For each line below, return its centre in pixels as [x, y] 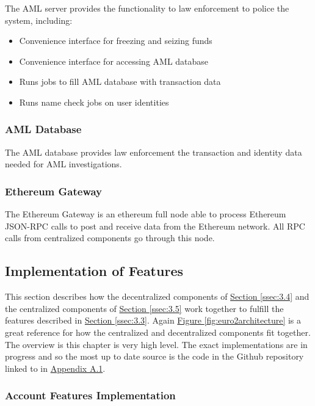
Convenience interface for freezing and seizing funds [116, 41]
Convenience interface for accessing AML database [114, 61]
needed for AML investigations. [63, 164]
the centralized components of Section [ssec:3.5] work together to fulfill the [144, 308]
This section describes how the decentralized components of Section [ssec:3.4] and [157, 296]
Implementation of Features [94, 271]
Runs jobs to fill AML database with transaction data [120, 82]
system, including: [39, 20]
